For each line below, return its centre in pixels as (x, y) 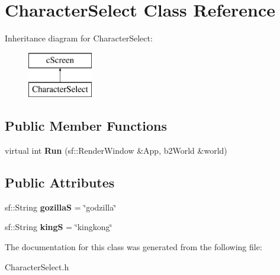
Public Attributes (60, 182)
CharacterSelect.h (37, 266)
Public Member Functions (86, 126)
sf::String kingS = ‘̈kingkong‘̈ (59, 227)
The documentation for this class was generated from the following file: (133, 247)
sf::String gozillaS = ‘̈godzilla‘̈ (61, 207)
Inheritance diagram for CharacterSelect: (79, 38)
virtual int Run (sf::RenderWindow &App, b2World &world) (116, 151)
